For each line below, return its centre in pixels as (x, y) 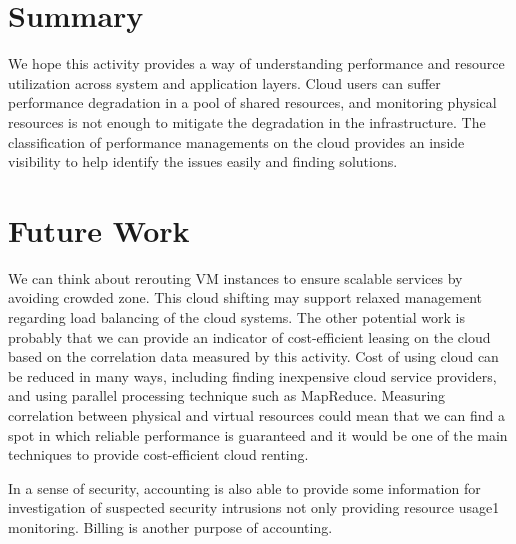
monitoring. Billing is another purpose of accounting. (170, 526)
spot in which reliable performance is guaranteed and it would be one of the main (258, 434)
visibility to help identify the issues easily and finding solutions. (203, 161)
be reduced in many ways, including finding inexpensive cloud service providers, (252, 375)
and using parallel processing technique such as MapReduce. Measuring (227, 395)
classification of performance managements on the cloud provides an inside (236, 141)
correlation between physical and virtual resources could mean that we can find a (257, 414)
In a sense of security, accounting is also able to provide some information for (244, 487)
